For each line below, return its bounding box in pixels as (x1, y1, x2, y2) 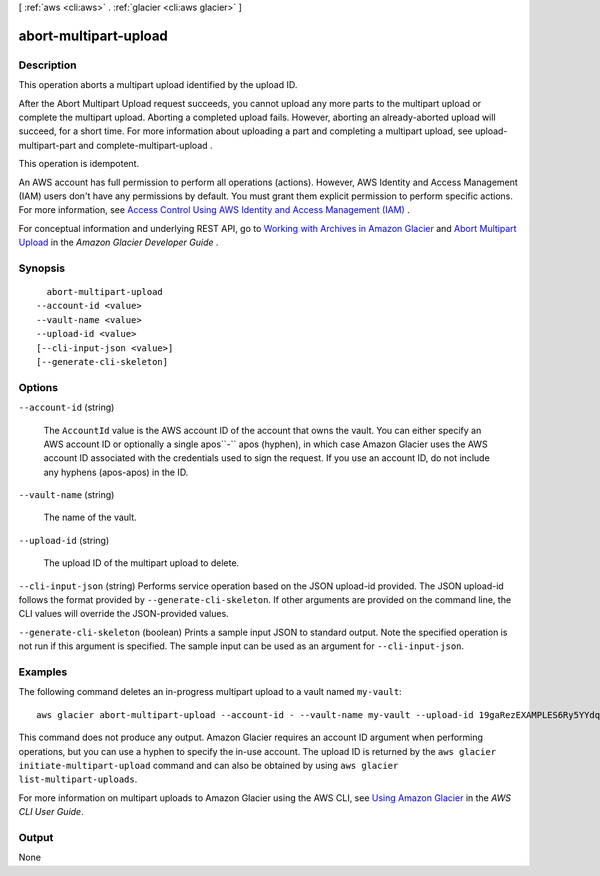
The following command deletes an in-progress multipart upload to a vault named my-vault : (18, 686, 402, 698)
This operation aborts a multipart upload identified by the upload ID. (18, 79, 298, 91)
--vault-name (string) (18, 489, 115, 501)
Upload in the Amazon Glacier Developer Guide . (18, 236, 219, 249)
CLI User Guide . (18, 806, 84, 818)
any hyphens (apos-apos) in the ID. (43, 466, 189, 478)
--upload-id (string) (18, 534, 110, 546)
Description (18, 58, 77, 72)
